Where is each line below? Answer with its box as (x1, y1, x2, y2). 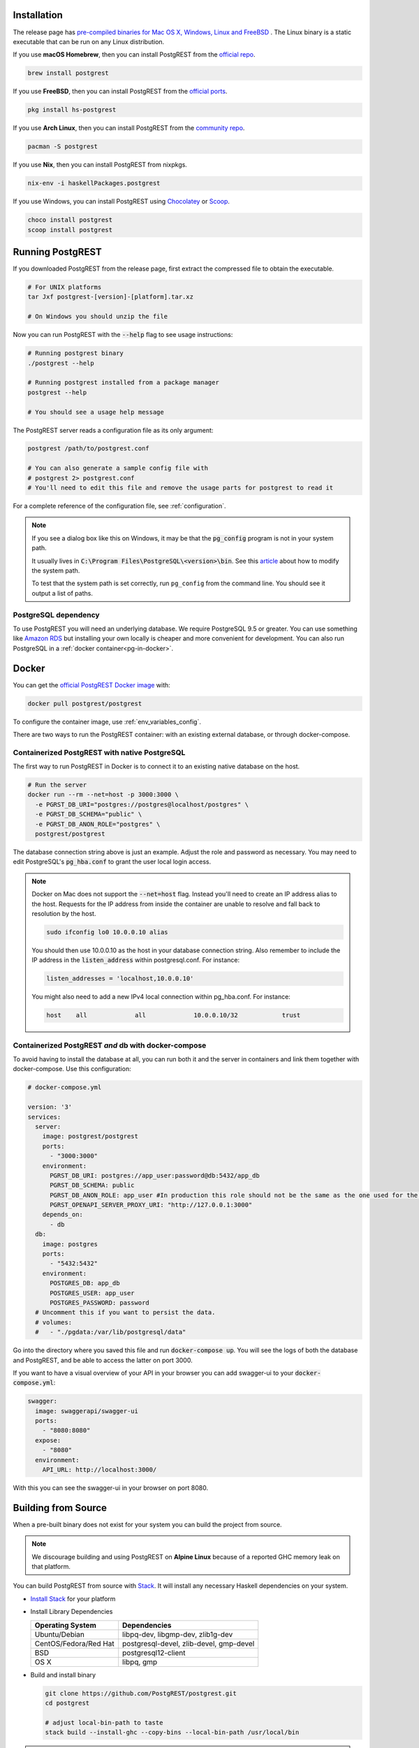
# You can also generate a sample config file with (27, 464, 209, 472)
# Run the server (27, 781, 87, 789)
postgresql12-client (122, 1647, 186, 1657)
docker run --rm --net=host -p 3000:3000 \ (27, 791, 179, 798)
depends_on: (42, 1210, 84, 1219)
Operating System (34, 1620, 97, 1630)
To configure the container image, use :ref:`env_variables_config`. (13, 717, 202, 726)
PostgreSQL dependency (13, 610, 101, 619)
